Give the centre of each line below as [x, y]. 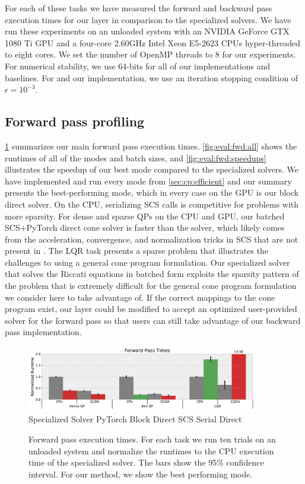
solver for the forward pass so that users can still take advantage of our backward [153, 320]
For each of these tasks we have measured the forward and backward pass [139, 8]
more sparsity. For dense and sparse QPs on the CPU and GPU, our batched [145, 216]
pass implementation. [43, 332]
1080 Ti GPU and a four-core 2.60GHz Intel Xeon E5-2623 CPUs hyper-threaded [153, 42]
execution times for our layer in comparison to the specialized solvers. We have [148, 19]
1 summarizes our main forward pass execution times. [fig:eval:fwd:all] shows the [151, 146]
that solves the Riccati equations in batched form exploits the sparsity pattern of [152, 274]
